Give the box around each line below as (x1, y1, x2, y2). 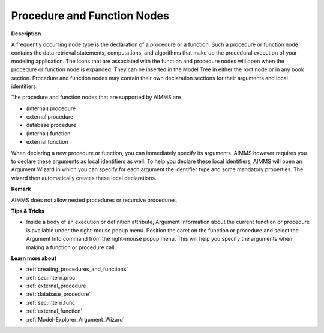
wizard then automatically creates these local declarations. (11, 174, 157, 181)
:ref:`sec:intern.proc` (26, 274, 77, 281)
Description (11, 30, 41, 37)
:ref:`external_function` (26, 307, 83, 314)
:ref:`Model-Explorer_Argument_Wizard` (26, 316, 125, 323)
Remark (11, 186, 31, 193)
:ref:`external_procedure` (26, 282, 88, 290)
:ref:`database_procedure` (26, 290, 91, 298)
